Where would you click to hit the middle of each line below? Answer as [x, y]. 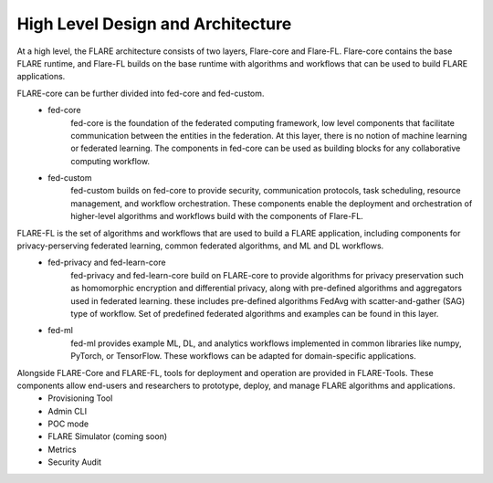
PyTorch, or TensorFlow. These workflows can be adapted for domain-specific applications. [243, 356]
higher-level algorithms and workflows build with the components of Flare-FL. [217, 216]
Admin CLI [67, 411]
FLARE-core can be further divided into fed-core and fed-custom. [141, 93]
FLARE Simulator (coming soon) [108, 436]
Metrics [62, 449]
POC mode [68, 424]
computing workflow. [110, 161]
